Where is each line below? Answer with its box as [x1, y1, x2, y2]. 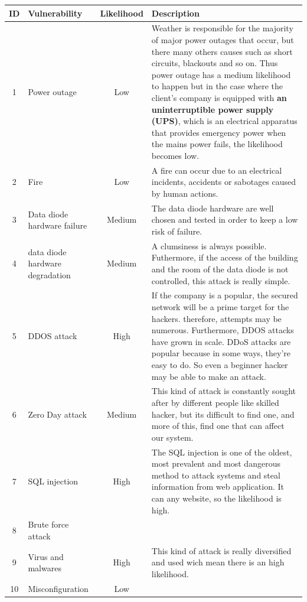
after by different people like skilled [151, 396, 279, 408]
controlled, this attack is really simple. [151, 274, 290, 287]
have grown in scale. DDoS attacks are [151, 335, 291, 347]
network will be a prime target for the [151, 301, 289, 313]
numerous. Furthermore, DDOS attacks [151, 324, 294, 336]
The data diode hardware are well [151, 201, 274, 214]
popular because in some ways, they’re [151, 347, 291, 359]
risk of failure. [151, 224, 203, 237]
